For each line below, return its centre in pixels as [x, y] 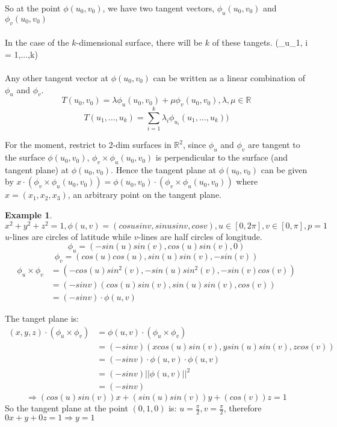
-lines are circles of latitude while [71, 236]
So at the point [33, 8]
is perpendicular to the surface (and [222, 157]
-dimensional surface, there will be [139, 42]
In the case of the [37, 42]
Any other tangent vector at [57, 77]
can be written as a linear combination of [229, 77]
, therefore [243, 408]
